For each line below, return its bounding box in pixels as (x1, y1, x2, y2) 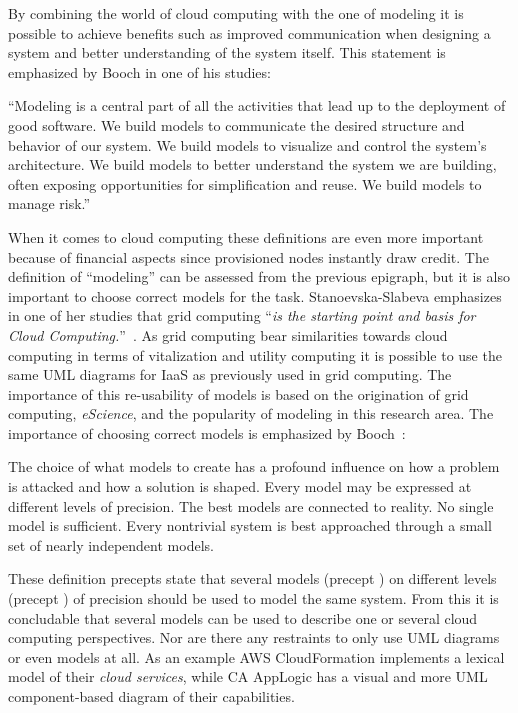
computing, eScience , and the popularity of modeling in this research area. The (8, 403, 494, 424)
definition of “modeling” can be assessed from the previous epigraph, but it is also (8, 266, 510, 287)
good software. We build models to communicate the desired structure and (8, 114, 465, 135)
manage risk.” (8, 193, 91, 214)
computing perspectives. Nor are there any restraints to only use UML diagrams (8, 627, 500, 648)
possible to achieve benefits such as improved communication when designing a (8, 22, 491, 43)
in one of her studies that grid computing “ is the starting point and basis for (8, 305, 476, 326)
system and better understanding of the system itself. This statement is (8, 42, 446, 63)
